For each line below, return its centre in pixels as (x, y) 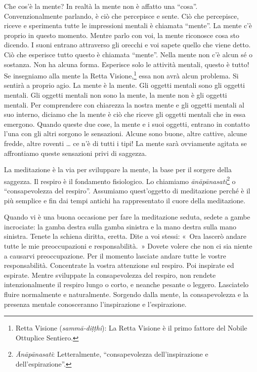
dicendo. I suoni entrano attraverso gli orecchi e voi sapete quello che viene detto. (127, 45)
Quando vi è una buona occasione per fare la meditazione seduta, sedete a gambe (127, 217)
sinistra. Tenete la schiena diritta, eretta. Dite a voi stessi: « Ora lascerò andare (125, 236)
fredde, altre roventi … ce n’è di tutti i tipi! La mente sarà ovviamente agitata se (126, 143)
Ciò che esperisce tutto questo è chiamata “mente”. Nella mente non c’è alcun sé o (128, 54)
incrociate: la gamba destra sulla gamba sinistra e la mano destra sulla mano (120, 226)
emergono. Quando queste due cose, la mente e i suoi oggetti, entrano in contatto (127, 124)
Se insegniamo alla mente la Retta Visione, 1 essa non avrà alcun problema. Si (121, 75)
